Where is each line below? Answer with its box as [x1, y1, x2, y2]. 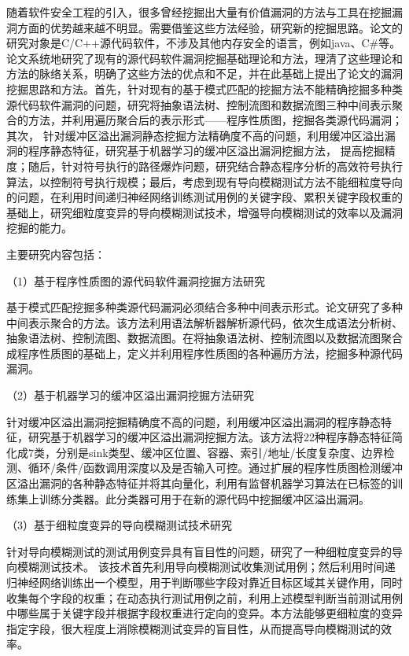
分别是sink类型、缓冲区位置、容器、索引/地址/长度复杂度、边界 [55, 444, 384, 460]
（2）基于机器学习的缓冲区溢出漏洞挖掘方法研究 [6, 387, 254, 404]
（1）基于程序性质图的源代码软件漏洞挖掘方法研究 [6, 272, 265, 289]
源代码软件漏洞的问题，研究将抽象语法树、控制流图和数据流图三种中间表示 [6, 96, 392, 112]
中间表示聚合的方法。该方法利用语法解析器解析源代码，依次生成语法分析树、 [6, 314, 403, 330]
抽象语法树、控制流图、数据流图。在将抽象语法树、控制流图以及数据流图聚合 [6, 330, 403, 346]
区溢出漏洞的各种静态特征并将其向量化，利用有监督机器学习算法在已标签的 [6, 475, 392, 492]
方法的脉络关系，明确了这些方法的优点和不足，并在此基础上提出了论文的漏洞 [6, 65, 403, 82]
